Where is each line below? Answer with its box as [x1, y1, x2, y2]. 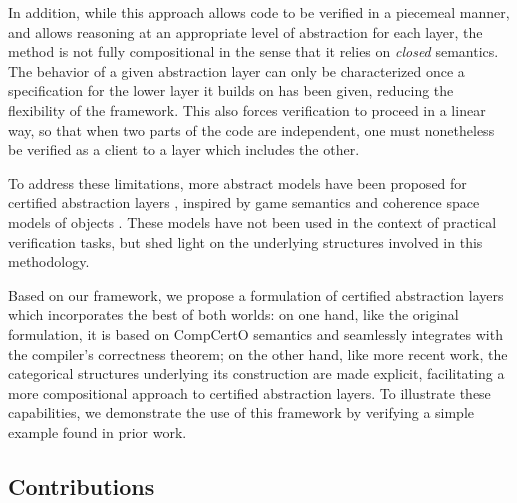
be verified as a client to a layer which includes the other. [8, 139, 360, 160]
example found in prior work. [8, 421, 187, 442]
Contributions [8, 470, 155, 501]
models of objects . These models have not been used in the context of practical [8, 211, 497, 232]
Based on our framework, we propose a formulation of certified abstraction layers [8, 284, 504, 305]
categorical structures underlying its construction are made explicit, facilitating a [8, 363, 505, 384]
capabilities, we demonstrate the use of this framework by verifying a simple [8, 402, 475, 423]
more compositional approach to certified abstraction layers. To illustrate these [8, 382, 491, 403]
